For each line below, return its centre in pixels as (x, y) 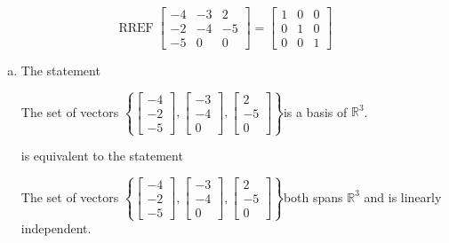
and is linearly (403, 196)
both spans (313, 196)
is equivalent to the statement (102, 156)
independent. (56, 228)
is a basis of (315, 111)
